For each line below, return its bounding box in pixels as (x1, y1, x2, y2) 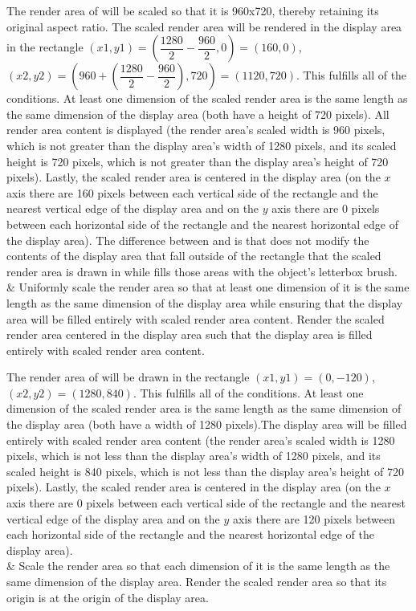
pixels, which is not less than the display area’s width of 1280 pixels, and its (6, 447, 381, 464)
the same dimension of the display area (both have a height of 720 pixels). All (6, 105, 389, 122)
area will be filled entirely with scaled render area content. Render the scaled (6, 310, 385, 327)
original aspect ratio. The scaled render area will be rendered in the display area (6, 18, 402, 35)
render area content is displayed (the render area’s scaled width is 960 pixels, (6, 121, 385, 138)
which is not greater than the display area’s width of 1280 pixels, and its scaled (6, 136, 397, 153)
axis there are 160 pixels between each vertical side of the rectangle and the (6, 184, 378, 201)
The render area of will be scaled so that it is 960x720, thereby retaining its (6, 2, 379, 18)
